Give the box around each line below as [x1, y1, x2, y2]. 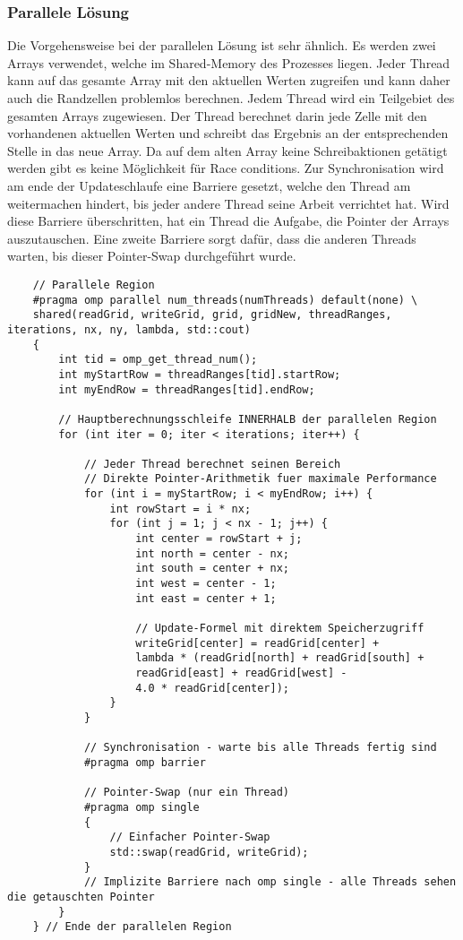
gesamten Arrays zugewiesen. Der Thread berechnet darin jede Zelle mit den [7, 106, 427, 125]
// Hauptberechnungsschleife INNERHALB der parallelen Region [58, 412, 437, 426]
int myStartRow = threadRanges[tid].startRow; [58, 367, 341, 381]
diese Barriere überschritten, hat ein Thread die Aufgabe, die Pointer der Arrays [7, 211, 450, 230]
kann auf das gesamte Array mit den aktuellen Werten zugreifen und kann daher [7, 71, 450, 90]
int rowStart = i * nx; [109, 502, 252, 515]
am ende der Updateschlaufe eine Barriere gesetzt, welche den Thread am [7, 176, 411, 194]
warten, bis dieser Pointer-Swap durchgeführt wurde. [7, 246, 296, 265]
